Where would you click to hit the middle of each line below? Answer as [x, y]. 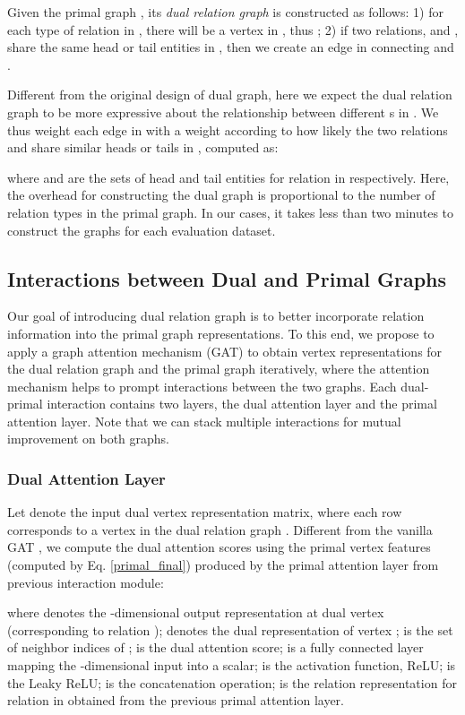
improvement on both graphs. [89, 439]
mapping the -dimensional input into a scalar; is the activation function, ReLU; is [232, 665]
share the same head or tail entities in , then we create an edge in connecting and [231, 47]
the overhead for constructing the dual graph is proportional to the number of [221, 195]
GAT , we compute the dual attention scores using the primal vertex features [219, 547]
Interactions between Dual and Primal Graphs [227, 278]
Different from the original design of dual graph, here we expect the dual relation [230, 95]
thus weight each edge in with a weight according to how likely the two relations [228, 129]
